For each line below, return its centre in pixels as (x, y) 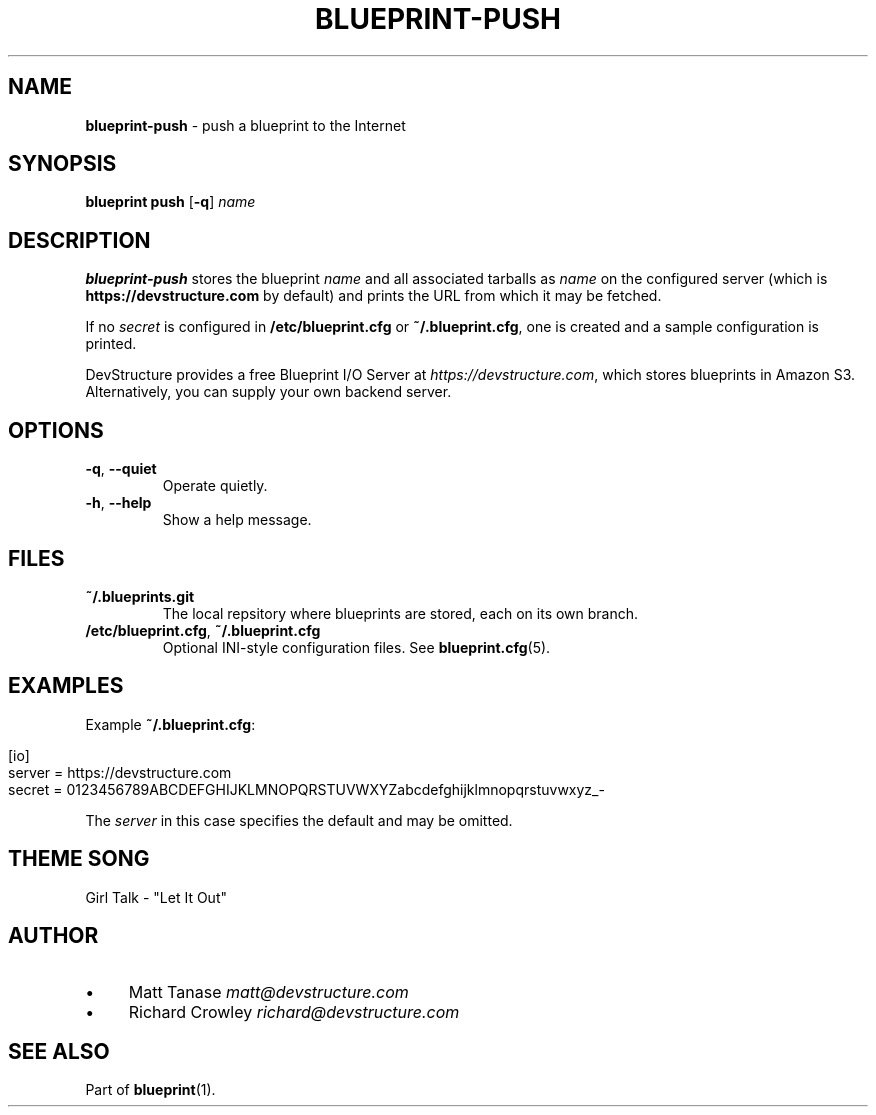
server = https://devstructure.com (120, 772)
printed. (111, 344)
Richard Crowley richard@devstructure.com (294, 1011)
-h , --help (118, 503)
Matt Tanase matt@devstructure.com (268, 991)
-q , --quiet (121, 469)
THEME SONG (79, 859)
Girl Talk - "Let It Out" (156, 897)
